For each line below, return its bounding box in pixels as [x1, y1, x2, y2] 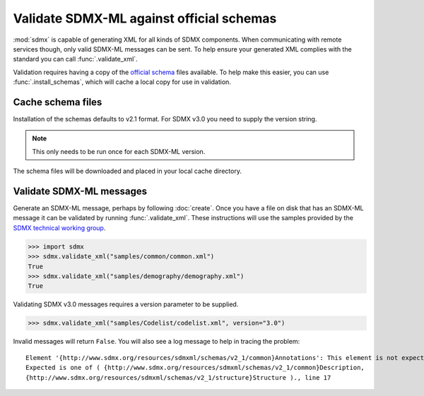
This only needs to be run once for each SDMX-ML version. [32, 147, 206, 155]
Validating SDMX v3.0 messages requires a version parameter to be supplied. [13, 300, 239, 308]
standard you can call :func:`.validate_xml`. [13, 55, 138, 64]
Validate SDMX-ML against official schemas [13, 11, 277, 26]
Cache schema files [13, 96, 102, 108]
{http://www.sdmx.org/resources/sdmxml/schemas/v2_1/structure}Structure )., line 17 [25, 373, 331, 381]
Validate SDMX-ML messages [13, 186, 148, 197]
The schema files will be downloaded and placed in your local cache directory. [13, 167, 242, 176]
